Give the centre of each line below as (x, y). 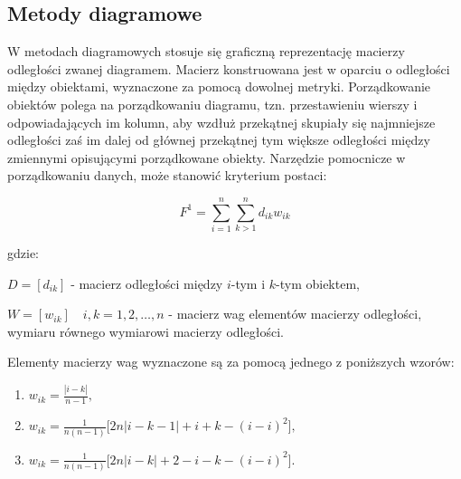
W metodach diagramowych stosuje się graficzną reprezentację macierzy (206, 51)
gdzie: (23, 253)
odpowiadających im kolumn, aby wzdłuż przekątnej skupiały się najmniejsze (221, 122)
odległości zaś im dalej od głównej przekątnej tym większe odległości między (219, 140)
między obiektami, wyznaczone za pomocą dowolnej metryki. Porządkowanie (219, 86)
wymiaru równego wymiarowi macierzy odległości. (146, 331)
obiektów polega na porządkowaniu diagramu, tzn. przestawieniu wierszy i (212, 104)
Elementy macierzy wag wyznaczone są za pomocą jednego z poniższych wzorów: (231, 362)
